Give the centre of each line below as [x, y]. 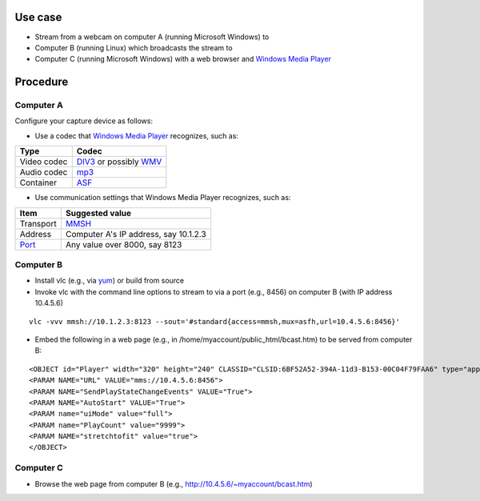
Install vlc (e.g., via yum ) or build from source [110, 281]
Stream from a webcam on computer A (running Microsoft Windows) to [152, 37]
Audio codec [44, 172]
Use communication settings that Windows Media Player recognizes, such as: [163, 198]
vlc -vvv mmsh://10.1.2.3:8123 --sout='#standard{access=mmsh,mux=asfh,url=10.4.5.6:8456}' [214, 321]
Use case [38, 17]
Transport [38, 223]
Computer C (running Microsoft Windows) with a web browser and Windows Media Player [183, 59]
